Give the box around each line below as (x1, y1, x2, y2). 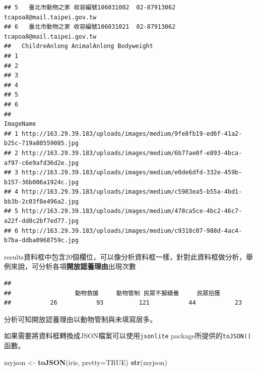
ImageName (4, 120, 36, 128)
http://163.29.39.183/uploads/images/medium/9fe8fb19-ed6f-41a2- (21, 130, 242, 137)
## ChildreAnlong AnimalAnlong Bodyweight (4, 43, 153, 50)
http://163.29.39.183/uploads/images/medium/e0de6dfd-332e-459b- (21, 169, 242, 176)
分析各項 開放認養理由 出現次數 (38, 261, 136, 271)
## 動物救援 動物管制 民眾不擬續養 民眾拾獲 (4, 289, 220, 297)
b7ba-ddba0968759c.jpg (4, 237, 79, 244)
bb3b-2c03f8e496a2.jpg (4, 198, 79, 205)
